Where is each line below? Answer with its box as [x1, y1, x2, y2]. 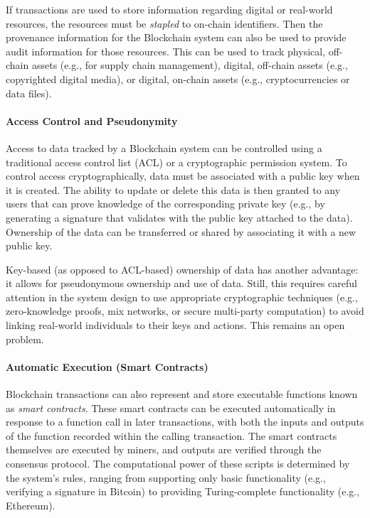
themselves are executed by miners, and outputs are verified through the [6, 442, 322, 457]
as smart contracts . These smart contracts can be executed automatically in [6, 400, 336, 415]
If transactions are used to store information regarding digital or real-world [6, 2, 333, 16]
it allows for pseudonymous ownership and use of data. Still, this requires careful [6, 276, 357, 291]
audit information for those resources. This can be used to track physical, [6, 43, 326, 58]
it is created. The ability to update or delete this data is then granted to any [6, 182, 341, 197]
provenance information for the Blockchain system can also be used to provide [6, 30, 347, 45]
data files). [6, 85, 52, 100]
